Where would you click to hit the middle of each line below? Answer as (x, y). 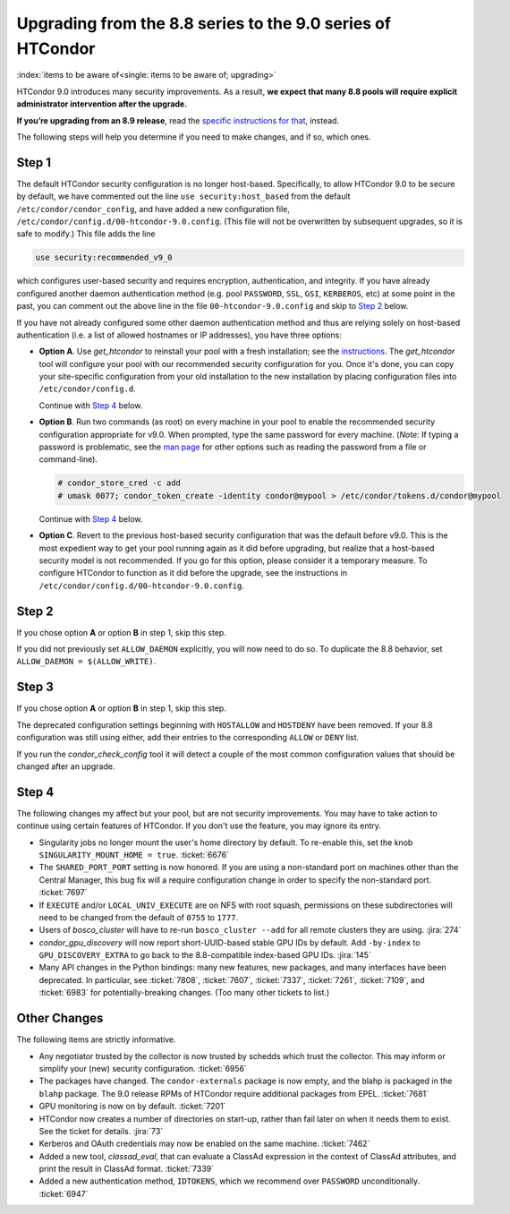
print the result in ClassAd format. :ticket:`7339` (127, 1169)
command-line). (68, 459)
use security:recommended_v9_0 (104, 258)
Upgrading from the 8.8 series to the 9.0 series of (204, 23)
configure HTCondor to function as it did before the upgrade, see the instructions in (193, 573)
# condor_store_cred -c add (119, 483)
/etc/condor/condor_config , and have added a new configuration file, (153, 209)
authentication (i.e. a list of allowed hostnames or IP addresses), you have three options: (179, 335)
